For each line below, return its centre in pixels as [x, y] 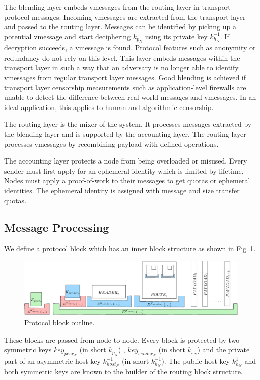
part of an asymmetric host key [52, 361]
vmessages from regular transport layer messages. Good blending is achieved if [125, 77]
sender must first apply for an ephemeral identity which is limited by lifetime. [124, 170]
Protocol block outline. [59, 322]
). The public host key [196, 361]
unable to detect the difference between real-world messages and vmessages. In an [130, 97]
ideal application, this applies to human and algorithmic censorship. [109, 107]
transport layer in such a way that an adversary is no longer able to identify [121, 67]
